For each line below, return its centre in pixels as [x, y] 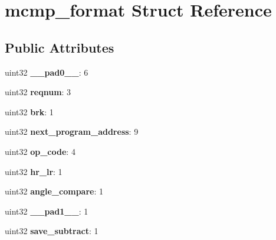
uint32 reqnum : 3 [38, 92]
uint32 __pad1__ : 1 [47, 211]
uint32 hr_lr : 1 [34, 171]
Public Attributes [60, 47]
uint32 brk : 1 [29, 111]
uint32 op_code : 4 [40, 151]
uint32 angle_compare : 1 [54, 191]
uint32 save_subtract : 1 [52, 231]
